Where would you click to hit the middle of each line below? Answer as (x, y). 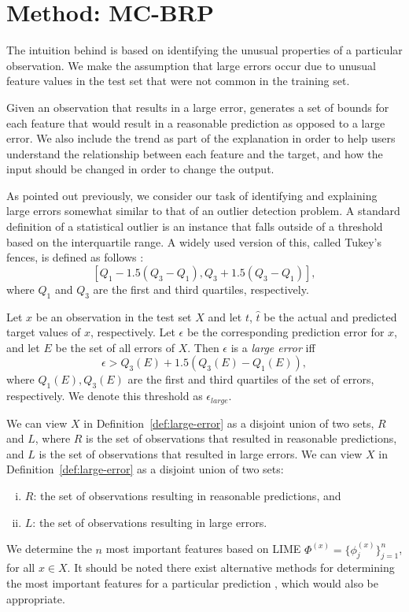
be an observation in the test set (114, 316)
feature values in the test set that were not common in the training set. (178, 81)
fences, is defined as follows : (75, 257)
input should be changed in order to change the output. (140, 169)
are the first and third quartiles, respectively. (201, 289)
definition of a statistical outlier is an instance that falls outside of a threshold (195, 226)
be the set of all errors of (115, 347)
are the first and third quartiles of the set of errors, (251, 379)
